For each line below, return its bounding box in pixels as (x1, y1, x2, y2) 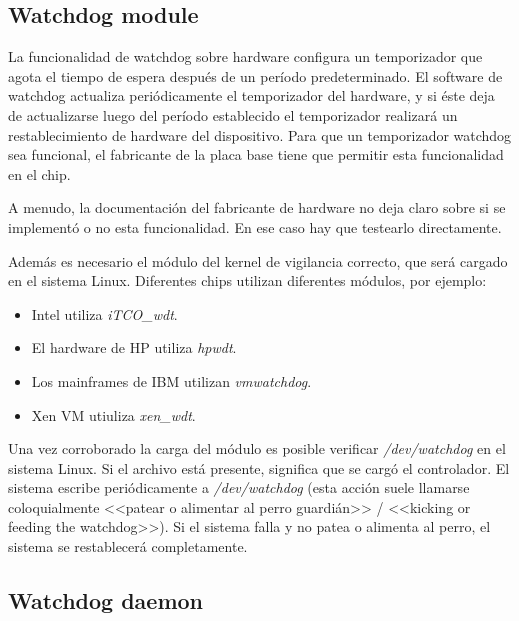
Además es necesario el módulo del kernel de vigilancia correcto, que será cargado (8, 250, 508, 271)
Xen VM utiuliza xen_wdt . (31, 404, 196, 425)
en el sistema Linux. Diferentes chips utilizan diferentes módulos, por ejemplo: (8, 270, 487, 291)
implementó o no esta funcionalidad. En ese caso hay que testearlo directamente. (8, 216, 502, 237)
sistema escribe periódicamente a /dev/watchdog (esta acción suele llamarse (8, 477, 470, 498)
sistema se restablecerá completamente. (8, 536, 248, 557)
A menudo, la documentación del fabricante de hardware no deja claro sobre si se (8, 197, 506, 218)
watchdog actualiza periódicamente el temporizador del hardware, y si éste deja (8, 85, 495, 106)
